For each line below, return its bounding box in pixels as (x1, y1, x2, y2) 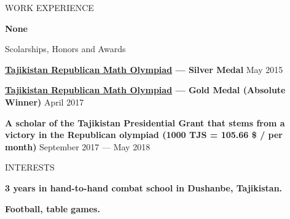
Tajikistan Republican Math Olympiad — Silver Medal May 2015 (5, 63, 283, 75)
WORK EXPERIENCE (5, 1, 94, 13)
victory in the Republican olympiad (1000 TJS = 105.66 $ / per (5, 128, 283, 141)
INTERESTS (5, 161, 55, 174)
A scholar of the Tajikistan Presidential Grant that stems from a (5, 116, 285, 129)
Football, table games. (5, 202, 100, 215)
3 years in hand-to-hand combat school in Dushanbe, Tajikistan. (5, 181, 283, 194)
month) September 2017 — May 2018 (5, 140, 151, 153)
